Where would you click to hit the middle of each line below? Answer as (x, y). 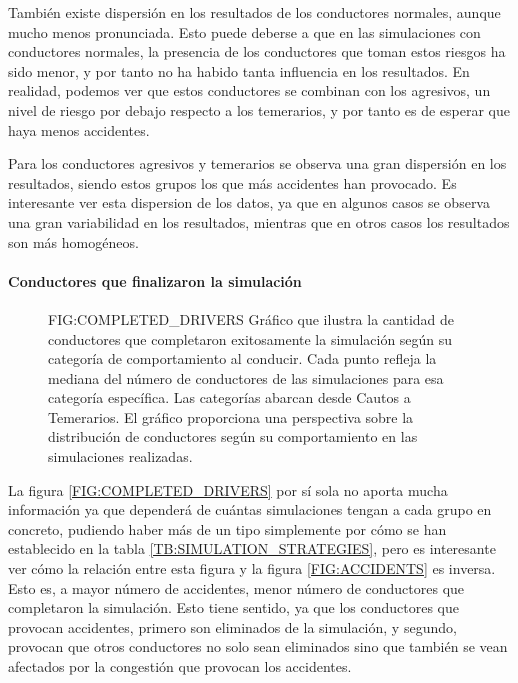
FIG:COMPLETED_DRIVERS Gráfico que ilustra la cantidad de (251, 318)
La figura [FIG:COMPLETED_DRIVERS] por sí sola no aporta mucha (228, 489)
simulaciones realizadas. (120, 456)
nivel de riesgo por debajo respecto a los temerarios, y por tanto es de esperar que (259, 109)
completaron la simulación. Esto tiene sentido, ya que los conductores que (233, 607)
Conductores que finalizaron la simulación (155, 280)
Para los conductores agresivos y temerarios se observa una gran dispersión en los (257, 163)
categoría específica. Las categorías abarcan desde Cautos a (229, 397)
